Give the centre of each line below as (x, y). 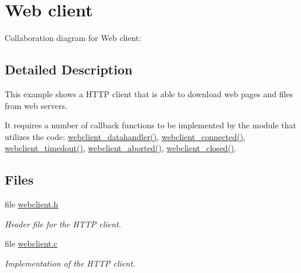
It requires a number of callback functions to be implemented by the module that (151, 125)
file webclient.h (32, 204)
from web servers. (36, 105)
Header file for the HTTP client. (63, 223)
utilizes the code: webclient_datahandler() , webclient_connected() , (125, 136)
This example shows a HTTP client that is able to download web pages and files (149, 93)
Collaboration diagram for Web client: (73, 38)
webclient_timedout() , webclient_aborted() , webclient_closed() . (121, 148)
